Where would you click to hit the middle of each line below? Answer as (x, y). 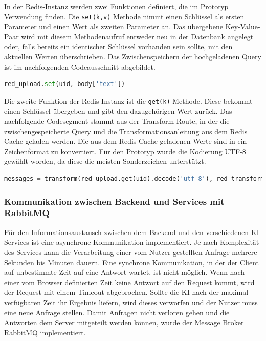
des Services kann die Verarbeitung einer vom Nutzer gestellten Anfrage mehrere (131, 252)
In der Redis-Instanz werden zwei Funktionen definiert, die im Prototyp (116, 6)
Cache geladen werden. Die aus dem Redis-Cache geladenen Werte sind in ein (126, 141)
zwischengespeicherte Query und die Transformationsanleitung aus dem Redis (126, 131)
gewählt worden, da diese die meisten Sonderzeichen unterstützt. (105, 161)
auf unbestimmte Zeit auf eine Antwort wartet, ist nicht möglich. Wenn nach (124, 272)
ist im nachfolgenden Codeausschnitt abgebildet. (80, 66)
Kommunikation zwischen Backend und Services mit (114, 201)
